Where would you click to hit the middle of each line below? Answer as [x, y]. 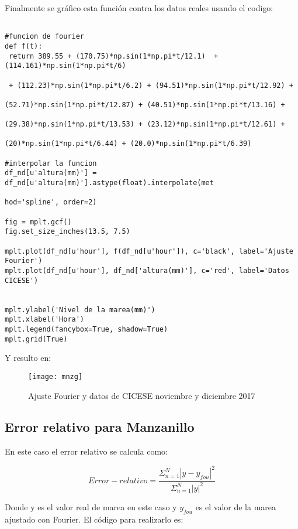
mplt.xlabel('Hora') [45, 320]
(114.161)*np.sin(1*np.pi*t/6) [65, 66]
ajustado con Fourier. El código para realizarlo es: [94, 519]
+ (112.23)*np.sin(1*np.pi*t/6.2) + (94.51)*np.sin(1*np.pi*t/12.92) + [151, 85]
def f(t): [24, 46]
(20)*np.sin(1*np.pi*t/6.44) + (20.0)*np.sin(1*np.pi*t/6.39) [128, 144]
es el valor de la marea [236, 506]
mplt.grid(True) [36, 339]
